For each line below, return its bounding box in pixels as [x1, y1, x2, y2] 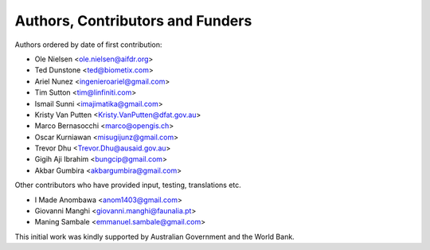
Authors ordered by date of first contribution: [14, 40, 162, 49]
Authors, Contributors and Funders [14, 12, 252, 29]
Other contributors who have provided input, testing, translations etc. [14, 180, 242, 190]
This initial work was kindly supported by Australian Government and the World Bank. [14, 232, 295, 241]
